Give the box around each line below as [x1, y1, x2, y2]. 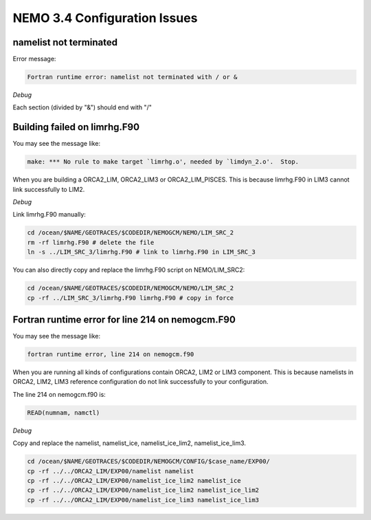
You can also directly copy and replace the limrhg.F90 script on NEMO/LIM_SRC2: [12, 266, 245, 274]
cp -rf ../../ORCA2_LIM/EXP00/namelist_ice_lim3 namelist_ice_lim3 [27, 496, 260, 503]
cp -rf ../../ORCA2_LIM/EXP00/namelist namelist [27, 467, 194, 475]
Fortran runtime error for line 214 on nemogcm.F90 [12, 314, 236, 325]
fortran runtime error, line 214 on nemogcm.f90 [27, 351, 194, 358]
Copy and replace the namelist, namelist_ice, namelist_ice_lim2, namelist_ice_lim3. [12, 439, 247, 447]
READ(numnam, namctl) [27, 409, 100, 416]
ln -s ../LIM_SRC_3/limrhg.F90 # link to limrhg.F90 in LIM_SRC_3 [27, 248, 256, 256]
